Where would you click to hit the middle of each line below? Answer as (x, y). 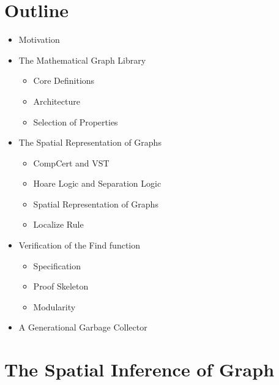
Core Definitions (64, 80)
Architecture (57, 101)
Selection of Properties (76, 121)
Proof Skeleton (61, 286)
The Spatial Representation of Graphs (90, 142)
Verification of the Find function (80, 245)
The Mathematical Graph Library (82, 60)
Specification (57, 265)
